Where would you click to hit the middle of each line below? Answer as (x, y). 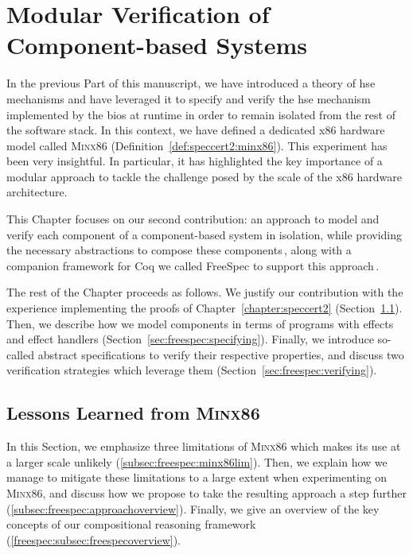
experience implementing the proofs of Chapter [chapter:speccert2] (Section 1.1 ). (205, 308)
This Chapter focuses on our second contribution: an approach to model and (193, 219)
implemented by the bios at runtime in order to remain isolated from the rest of (201, 114)
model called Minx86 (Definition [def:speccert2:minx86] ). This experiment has (197, 145)
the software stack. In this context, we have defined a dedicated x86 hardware (196, 130)
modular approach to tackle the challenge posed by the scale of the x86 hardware (204, 176)
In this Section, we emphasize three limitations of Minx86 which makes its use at (204, 446)
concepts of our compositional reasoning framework (131, 524)
